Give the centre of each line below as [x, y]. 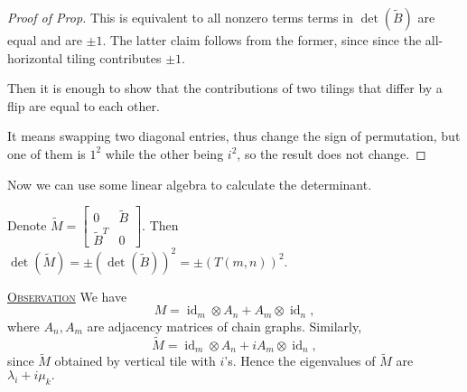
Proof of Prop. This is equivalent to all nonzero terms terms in [180, 17]
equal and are [45, 40]
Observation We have [67, 296]
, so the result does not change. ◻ [332, 153]
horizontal [35, 57]
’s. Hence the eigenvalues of [300, 361]
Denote [27, 224]
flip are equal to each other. [84, 105]
